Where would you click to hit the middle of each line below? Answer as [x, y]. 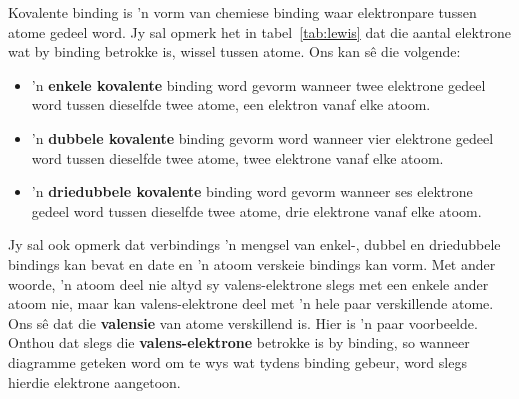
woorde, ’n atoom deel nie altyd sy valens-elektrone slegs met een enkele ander [248, 283]
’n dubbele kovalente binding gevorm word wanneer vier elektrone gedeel [262, 137]
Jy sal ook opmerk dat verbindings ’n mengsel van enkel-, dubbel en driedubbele [254, 244]
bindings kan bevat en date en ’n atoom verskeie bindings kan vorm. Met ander [252, 263]
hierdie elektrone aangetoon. [94, 381]
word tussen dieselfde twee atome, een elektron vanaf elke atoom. [231, 104]
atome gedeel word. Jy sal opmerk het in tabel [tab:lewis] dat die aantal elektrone [259, 31]
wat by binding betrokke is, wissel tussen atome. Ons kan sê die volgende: [234, 51]
